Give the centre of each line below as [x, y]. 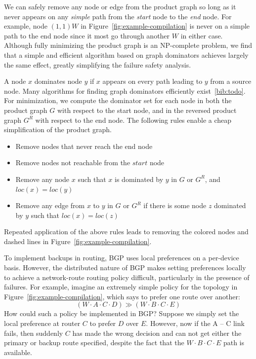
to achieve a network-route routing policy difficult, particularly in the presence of [127, 277]
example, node [26, 26]
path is [234, 342]
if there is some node [175, 205]
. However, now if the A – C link [195, 323]
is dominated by [139, 179]
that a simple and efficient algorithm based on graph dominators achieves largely [126, 54]
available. [18, 352]
